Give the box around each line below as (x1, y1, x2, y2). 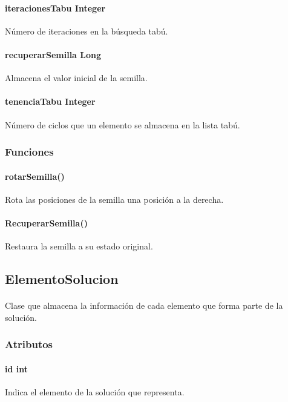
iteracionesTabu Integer (5, 1, 106, 14)
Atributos (5, 337, 53, 352)
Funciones (5, 144, 54, 159)
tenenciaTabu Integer (5, 95, 96, 108)
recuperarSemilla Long (5, 48, 102, 61)
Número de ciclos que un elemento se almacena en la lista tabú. (5, 118, 240, 131)
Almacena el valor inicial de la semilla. (5, 71, 148, 84)
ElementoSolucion (5, 269, 119, 288)
